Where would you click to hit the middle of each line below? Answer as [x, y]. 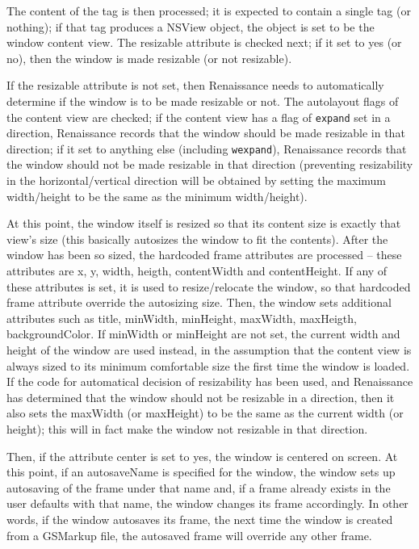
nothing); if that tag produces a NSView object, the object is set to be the [191, 26]
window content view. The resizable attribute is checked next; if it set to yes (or [204, 42]
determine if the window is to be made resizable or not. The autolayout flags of [203, 101]
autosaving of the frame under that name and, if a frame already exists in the [199, 487]
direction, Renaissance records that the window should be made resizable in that [206, 133]
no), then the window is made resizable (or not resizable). [149, 58]
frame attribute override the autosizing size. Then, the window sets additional [199, 302]
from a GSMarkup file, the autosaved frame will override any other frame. [189, 535]
